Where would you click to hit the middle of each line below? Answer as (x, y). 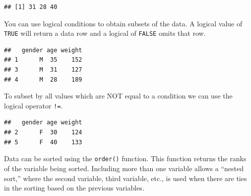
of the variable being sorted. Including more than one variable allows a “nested (124, 168)
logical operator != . (33, 105)
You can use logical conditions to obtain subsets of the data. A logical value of (123, 23)
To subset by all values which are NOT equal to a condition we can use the (118, 96)
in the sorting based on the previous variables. (74, 188)
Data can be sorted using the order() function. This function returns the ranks (125, 158)
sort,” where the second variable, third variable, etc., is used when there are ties (125, 178)
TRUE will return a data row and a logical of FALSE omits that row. (105, 33)
